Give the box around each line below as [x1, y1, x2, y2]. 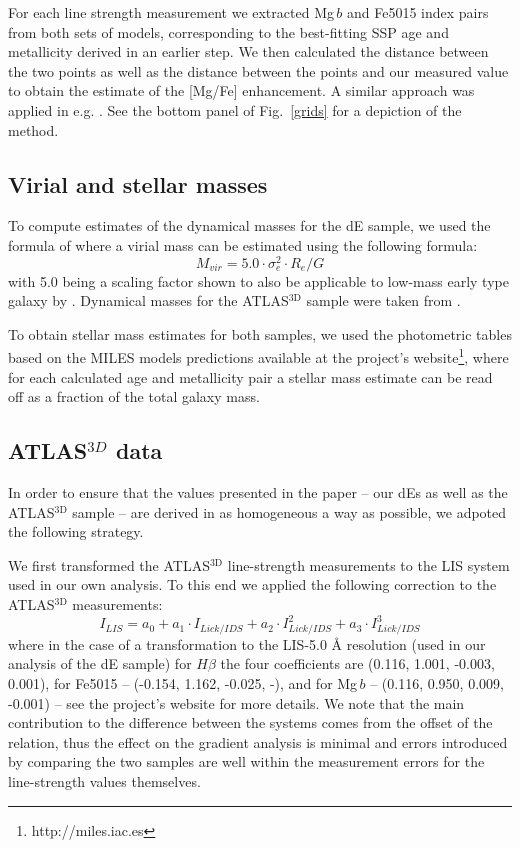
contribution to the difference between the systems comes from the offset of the [8, 712, 493, 733]
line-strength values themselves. [8, 771, 201, 791]
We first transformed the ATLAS [8, 554, 210, 575]
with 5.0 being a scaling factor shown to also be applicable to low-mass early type [8, 270, 509, 291]
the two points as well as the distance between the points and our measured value [8, 60, 509, 81]
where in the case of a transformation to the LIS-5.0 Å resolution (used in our [8, 633, 486, 654]
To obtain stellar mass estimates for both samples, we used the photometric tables [8, 323, 512, 344]
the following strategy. [8, 521, 144, 542]
